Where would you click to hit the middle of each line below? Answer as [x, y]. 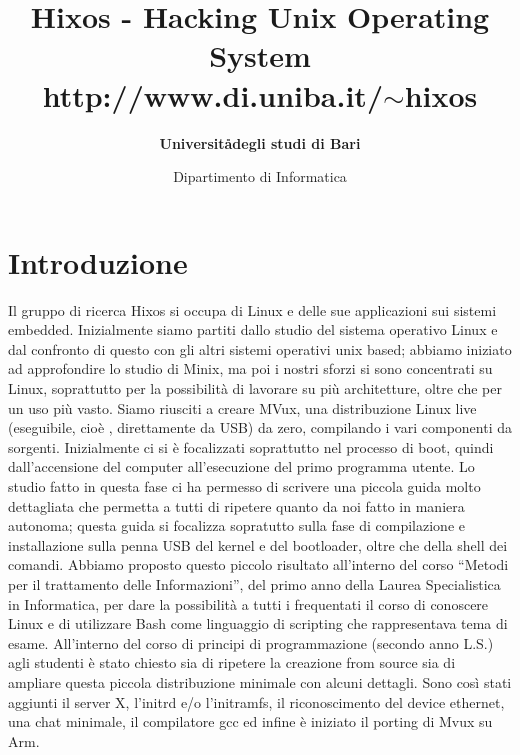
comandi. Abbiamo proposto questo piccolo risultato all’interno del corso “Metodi [258, 564]
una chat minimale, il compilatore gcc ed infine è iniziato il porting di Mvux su [250, 721]
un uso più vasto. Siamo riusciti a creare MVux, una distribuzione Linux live [242, 407]
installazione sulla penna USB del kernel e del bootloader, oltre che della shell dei [258, 544]
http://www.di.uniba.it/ [212, 94]
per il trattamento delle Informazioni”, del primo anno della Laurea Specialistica [254, 583]
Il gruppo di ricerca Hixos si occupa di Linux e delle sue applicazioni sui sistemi [252, 309]
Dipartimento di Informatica [260, 176]
